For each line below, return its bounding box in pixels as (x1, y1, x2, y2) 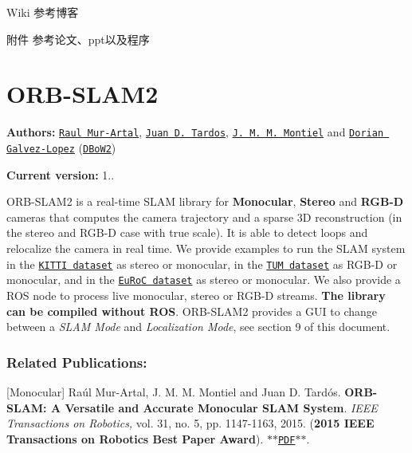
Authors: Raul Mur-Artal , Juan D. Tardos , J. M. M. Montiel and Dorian (6, 124, 384, 140)
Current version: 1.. (6, 166, 115, 183)
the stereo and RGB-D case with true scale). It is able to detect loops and (6, 224, 368, 241)
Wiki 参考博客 (6, 4, 79, 20)
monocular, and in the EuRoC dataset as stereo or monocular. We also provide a (6, 271, 401, 288)
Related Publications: (6, 352, 147, 372)
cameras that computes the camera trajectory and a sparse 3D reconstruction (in (6, 208, 402, 225)
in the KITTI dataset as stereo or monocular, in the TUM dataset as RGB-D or (6, 255, 398, 272)
